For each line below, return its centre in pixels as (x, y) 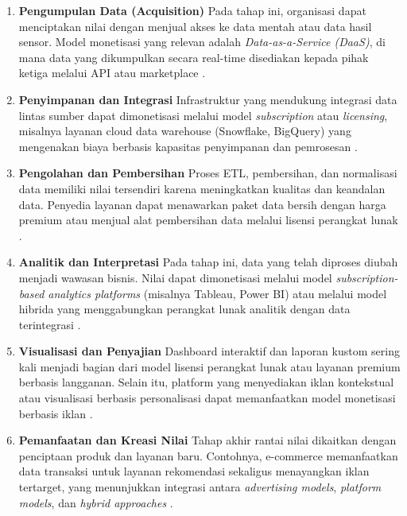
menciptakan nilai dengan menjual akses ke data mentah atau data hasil (195, 26)
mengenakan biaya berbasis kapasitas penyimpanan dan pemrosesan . (188, 146)
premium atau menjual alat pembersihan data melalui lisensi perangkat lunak (208, 220)
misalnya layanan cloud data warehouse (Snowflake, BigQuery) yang (185, 131)
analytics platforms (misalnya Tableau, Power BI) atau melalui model (217, 293)
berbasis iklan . (56, 413)
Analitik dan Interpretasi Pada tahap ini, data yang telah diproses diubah (208, 262)
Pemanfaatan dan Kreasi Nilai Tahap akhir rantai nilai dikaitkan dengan (207, 440)
